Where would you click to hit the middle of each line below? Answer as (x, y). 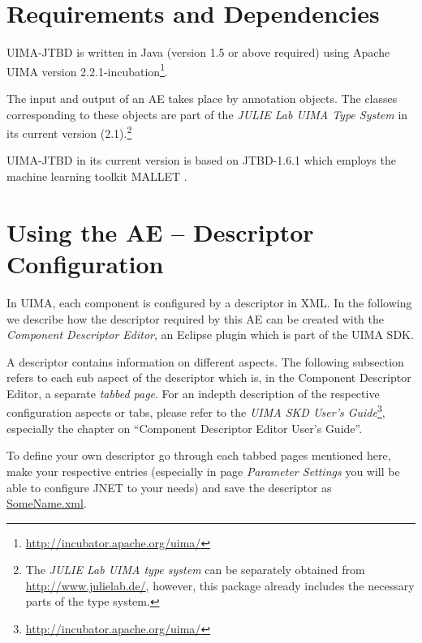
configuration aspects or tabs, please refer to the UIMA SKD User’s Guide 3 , (196, 411)
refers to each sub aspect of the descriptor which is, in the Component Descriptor (209, 377)
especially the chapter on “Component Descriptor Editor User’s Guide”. (185, 428)
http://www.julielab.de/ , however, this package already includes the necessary (220, 585)
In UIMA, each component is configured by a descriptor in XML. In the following (209, 302)
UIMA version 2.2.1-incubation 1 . (87, 70)
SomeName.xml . (47, 503)
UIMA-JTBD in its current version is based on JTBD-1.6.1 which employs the (201, 160)
